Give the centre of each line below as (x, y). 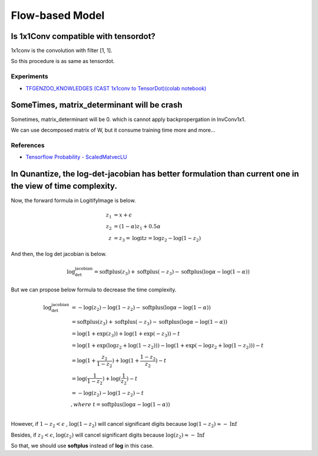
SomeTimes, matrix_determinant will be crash (97, 105)
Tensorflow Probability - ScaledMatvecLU (77, 157)
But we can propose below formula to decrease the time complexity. (94, 290)
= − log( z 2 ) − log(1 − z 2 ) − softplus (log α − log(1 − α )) (141, 309)
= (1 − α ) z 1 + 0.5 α (138, 227)
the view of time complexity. (64, 186)
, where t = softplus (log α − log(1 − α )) (120, 405)
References (28, 145)
